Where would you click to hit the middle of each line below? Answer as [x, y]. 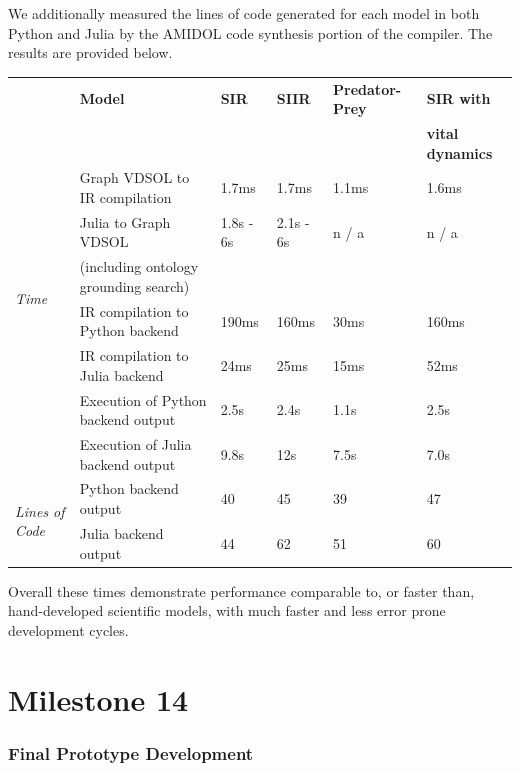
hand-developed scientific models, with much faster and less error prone [227, 610]
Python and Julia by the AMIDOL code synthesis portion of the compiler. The [250, 32]
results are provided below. [90, 52]
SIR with [458, 98]
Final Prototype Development [131, 752]
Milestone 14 [98, 698]
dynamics [459, 152]
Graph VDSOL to [134, 177]
